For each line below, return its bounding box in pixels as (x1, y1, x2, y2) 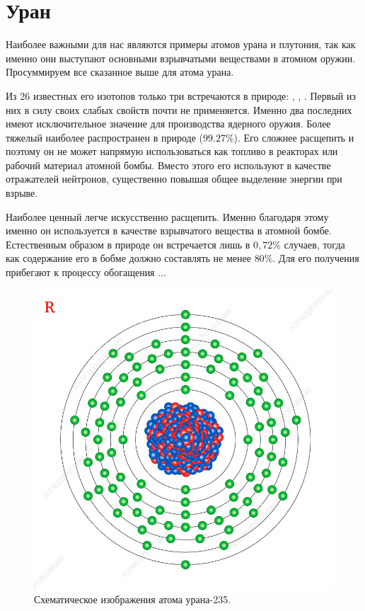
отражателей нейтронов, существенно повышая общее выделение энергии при (6, 171, 342, 186)
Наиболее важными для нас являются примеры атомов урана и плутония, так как (6, 37, 356, 52)
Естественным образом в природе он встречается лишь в (6, 236, 250, 251)
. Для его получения (272, 251, 359, 265)
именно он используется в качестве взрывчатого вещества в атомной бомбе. (6, 223, 332, 238)
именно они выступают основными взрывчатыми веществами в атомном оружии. (6, 50, 356, 65)
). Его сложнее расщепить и (233, 130, 354, 144)
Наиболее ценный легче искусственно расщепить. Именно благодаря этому (6, 209, 329, 224)
